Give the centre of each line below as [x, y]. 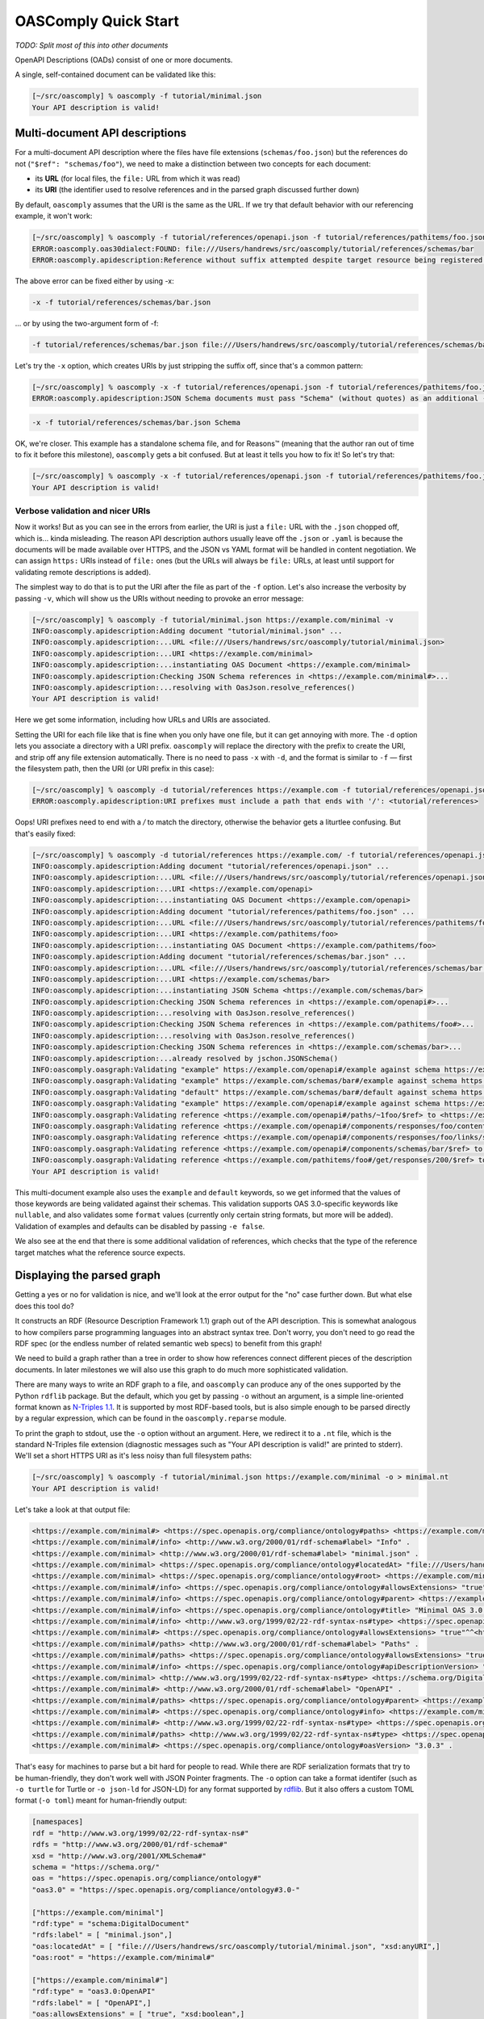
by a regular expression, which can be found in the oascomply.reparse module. [150, 1418]
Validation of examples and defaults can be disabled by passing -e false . [140, 1226]
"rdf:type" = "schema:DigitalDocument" [111, 1923]
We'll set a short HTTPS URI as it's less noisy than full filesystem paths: [134, 1456]
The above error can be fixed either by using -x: [94, 281]
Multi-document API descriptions [101, 133]
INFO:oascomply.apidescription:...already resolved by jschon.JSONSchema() [185, 1058]
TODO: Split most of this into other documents [92, 45]
